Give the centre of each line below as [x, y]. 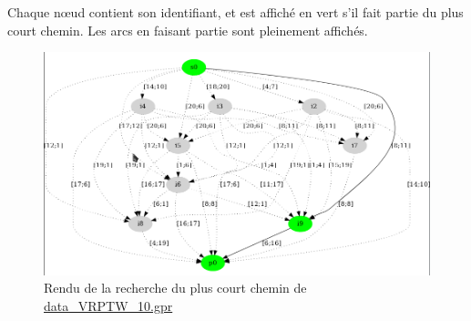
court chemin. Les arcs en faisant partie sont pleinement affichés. [188, 30]
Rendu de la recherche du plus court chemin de [175, 288]
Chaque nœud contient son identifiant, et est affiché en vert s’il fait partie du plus [235, 12]
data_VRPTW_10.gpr [108, 306]
